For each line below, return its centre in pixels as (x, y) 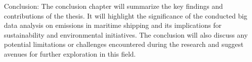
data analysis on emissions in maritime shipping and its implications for (113, 25)
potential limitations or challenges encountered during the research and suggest (124, 44)
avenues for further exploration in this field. (70, 53)
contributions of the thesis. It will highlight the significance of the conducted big (126, 15)
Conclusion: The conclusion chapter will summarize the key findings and (113, 6)
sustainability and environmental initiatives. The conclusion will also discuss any (126, 34)
